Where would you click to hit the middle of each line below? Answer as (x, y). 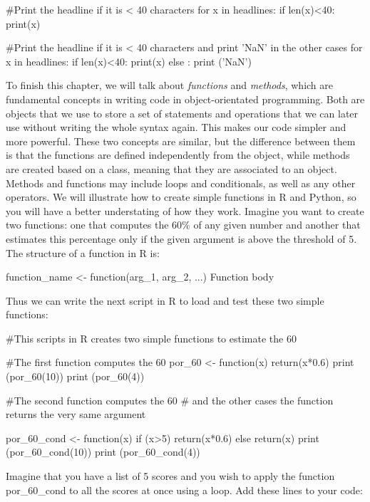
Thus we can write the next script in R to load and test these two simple (165, 300)
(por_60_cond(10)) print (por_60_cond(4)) (103, 452)
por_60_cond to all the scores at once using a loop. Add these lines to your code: (184, 490)
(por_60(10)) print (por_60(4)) (75, 376)
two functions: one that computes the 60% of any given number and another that (183, 225)
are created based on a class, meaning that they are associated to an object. (171, 168)
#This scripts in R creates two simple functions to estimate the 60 (151, 338)
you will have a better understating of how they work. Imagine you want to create (185, 210)
